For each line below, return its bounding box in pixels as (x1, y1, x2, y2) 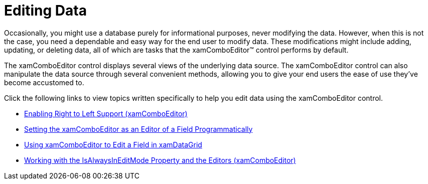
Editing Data (4, 2, 87, 19)
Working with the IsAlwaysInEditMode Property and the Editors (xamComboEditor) (24, 155, 296, 164)
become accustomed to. (4, 78, 84, 87)
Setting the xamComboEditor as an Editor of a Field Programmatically (24, 124, 253, 133)
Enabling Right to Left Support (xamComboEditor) (24, 109, 188, 118)
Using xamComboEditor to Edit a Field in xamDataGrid (24, 140, 202, 149)
